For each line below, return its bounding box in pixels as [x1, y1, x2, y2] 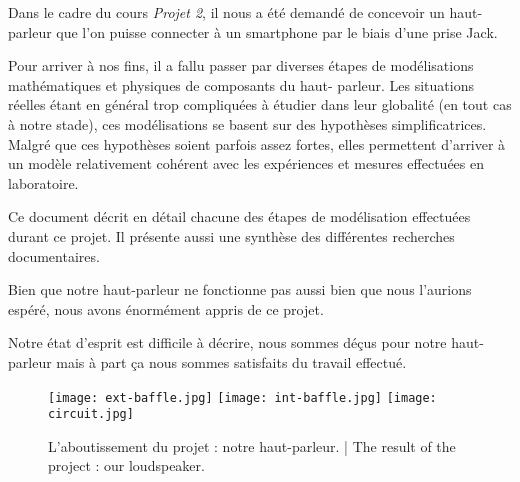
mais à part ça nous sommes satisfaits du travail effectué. [56, 351, 407, 372]
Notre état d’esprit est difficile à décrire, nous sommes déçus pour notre [8, 332, 447, 353]
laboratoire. [8, 172, 79, 193]
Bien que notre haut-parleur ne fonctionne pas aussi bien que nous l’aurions [8, 279, 472, 300]
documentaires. [8, 245, 100, 266]
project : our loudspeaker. [48, 455, 205, 476]
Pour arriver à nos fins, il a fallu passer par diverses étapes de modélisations [8, 55, 474, 76]
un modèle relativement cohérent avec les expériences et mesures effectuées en [8, 153, 485, 174]
